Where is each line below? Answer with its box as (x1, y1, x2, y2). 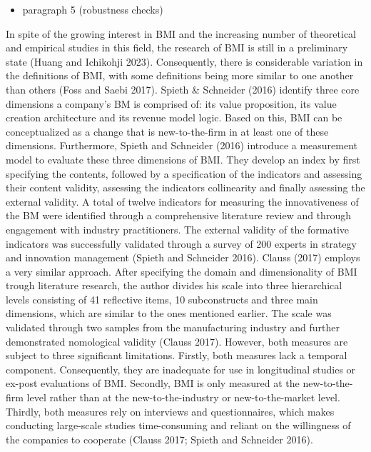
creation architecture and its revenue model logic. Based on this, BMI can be (6, 110, 342, 125)
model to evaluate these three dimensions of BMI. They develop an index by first (6, 151, 360, 166)
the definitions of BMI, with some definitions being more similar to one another (6, 68, 354, 83)
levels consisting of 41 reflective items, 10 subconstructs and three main (6, 291, 318, 306)
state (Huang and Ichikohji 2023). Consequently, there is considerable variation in (6, 54, 363, 69)
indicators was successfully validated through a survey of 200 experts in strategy (6, 236, 357, 251)
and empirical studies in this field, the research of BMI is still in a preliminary (6, 40, 348, 55)
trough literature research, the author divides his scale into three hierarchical (6, 278, 342, 293)
